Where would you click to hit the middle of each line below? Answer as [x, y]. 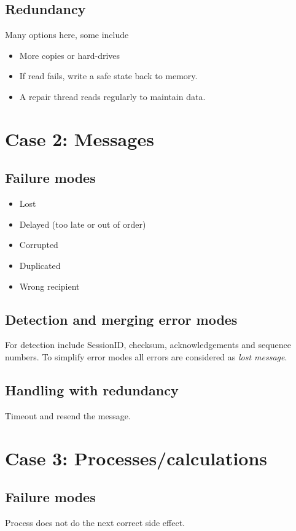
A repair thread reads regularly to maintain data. [112, 96]
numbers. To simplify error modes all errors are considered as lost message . [146, 356]
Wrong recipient [49, 286]
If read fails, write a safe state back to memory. [108, 76]
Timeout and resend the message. [68, 415]
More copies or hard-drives [70, 55]
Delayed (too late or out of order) [83, 224]
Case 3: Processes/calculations [136, 458]
